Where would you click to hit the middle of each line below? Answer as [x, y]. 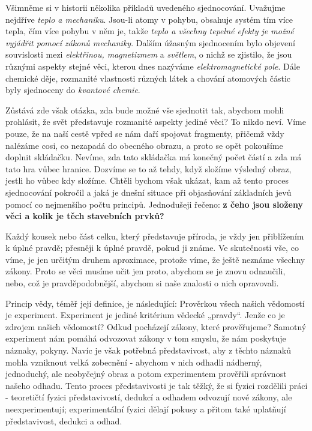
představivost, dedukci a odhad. [64, 420]
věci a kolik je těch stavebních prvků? [85, 216]
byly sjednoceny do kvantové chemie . [73, 90]
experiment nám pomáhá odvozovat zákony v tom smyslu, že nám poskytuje [146, 338]
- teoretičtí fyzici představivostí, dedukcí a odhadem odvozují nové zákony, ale [149, 397]
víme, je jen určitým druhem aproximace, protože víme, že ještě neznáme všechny [155, 259]
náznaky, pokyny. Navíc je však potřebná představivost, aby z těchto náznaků [148, 350]
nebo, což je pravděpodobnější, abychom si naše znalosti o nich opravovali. [142, 283]
